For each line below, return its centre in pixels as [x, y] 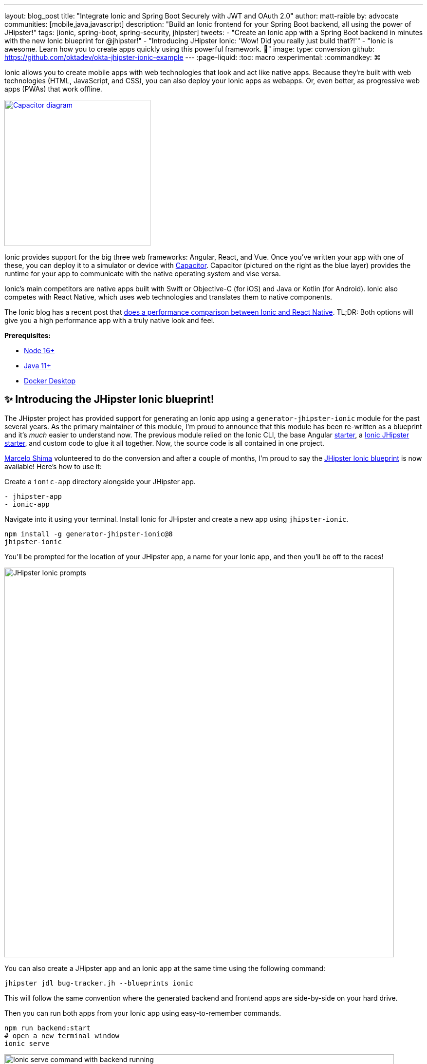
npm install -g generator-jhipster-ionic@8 [89, 534]
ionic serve [27, 1043]
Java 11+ [37, 366]
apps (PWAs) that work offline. [53, 89]
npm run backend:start [48, 1028]
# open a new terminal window [62, 1035]
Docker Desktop [50, 381]
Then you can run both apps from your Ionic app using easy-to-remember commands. [143, 1013]
